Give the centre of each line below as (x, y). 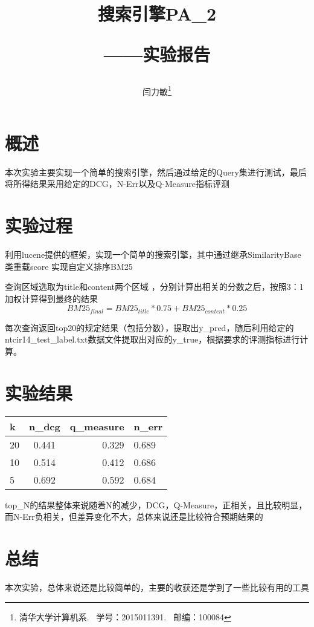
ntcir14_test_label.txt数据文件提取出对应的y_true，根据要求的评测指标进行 (152, 339)
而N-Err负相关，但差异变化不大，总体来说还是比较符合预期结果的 (134, 517)
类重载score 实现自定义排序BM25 (69, 266)
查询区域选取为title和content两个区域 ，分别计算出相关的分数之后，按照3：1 (154, 287)
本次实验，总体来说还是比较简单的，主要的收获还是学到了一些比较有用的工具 (157, 587)
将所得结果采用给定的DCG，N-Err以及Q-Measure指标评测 (117, 184)
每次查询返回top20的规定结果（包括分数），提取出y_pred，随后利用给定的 (149, 327)
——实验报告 (157, 54)
